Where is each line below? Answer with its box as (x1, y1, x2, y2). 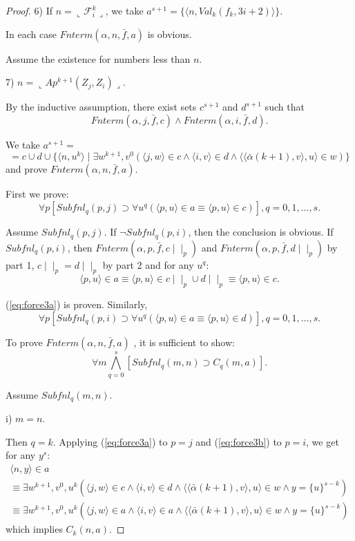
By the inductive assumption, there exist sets (6, 99, 197, 114)
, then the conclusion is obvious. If (188, 225, 334, 239)
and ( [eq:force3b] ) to (195, 434, 282, 448)
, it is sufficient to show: (133, 334, 235, 349)
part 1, (6, 257, 35, 272)
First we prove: (6, 187, 69, 201)
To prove (6, 334, 43, 349)
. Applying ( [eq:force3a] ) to (52, 434, 168, 448)
